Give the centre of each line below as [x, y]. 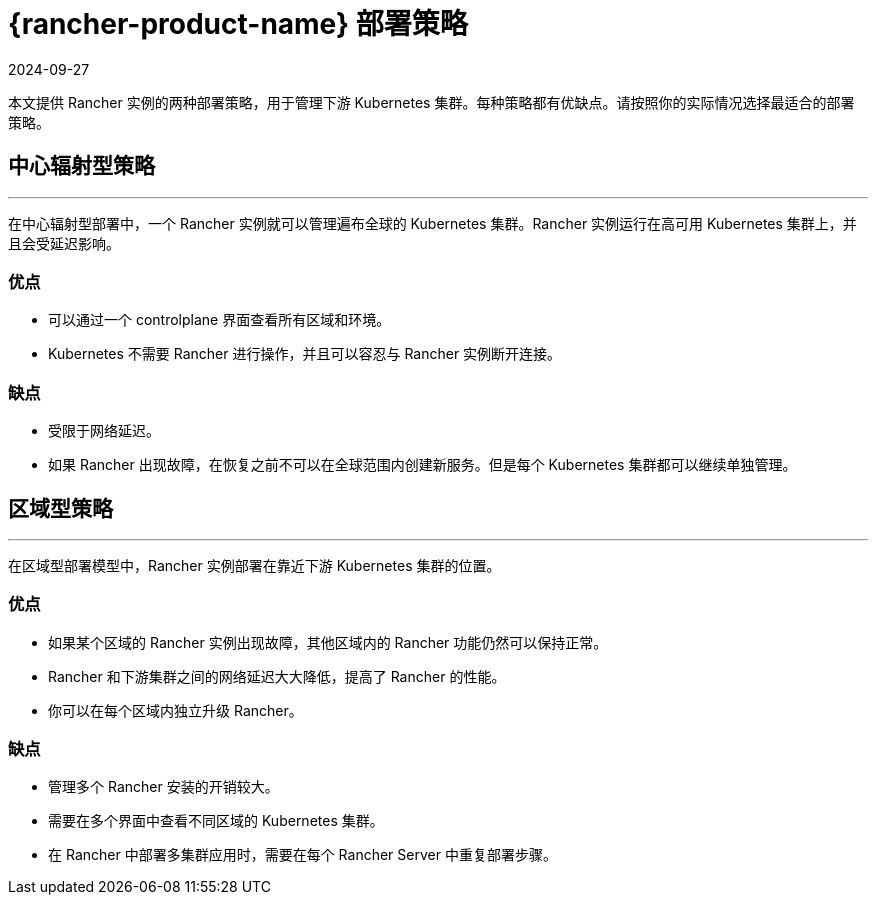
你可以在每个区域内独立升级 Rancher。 [175, 710]
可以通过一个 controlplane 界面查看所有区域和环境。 [219, 320]
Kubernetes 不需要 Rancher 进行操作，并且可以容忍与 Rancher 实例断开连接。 [305, 354]
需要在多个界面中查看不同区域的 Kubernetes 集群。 [216, 821]
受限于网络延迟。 [104, 431]
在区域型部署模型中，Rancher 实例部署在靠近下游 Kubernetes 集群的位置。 [254, 565]
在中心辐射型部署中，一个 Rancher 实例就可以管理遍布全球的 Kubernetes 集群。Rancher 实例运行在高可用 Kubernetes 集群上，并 [432, 223]
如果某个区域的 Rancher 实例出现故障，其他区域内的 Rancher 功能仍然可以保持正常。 [328, 642]
